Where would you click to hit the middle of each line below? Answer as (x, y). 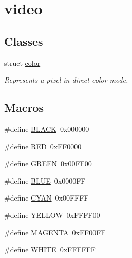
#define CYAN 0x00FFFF (46, 198)
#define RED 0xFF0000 (43, 146)
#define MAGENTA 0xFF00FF (55, 232)
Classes (24, 41)
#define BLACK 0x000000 (47, 128)
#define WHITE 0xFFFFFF (50, 250)
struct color (22, 62)
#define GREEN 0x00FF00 (48, 163)
